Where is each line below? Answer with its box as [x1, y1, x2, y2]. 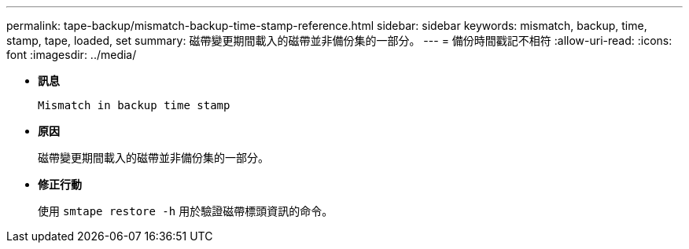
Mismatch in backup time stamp [38, 99, 230, 112]
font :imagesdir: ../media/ [6, 48, 137, 61]
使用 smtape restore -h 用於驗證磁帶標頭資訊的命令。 [38, 204, 333, 218]
